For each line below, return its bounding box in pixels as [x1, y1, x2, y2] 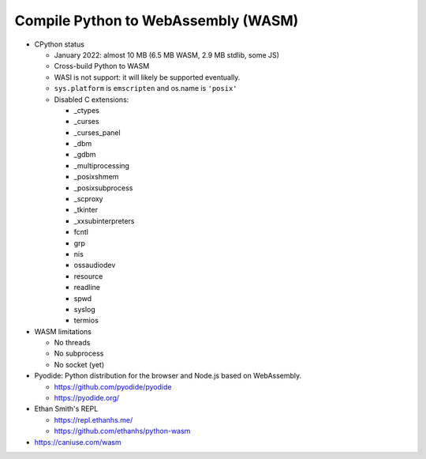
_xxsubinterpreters [73, 216, 135, 225]
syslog [73, 304, 96, 314]
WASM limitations [34, 326, 92, 336]
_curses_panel [73, 127, 121, 137]
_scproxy [73, 194, 103, 204]
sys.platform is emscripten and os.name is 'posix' [54, 84, 237, 93]
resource [73, 271, 103, 280]
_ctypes [73, 105, 100, 115]
